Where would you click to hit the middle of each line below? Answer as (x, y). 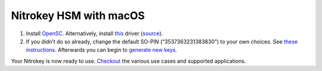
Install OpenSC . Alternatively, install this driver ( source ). (95, 33)
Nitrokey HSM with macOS (78, 16)
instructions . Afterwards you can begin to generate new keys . (101, 50)
